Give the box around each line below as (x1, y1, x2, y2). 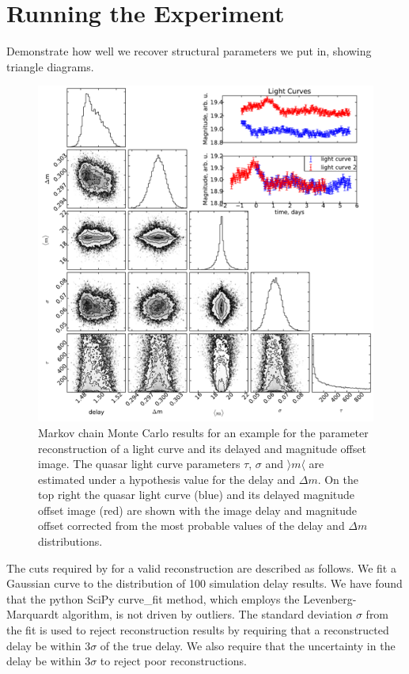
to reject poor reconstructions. (100, 653, 247, 669)
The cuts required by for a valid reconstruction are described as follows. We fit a (6, 559, 396, 576)
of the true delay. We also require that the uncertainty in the (100, 637, 396, 653)
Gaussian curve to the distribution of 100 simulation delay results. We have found (6, 575, 403, 592)
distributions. (38, 533, 103, 550)
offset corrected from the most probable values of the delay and (38, 517, 345, 534)
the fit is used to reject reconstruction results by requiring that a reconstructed (6, 622, 389, 638)
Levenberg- (303, 590, 357, 607)
